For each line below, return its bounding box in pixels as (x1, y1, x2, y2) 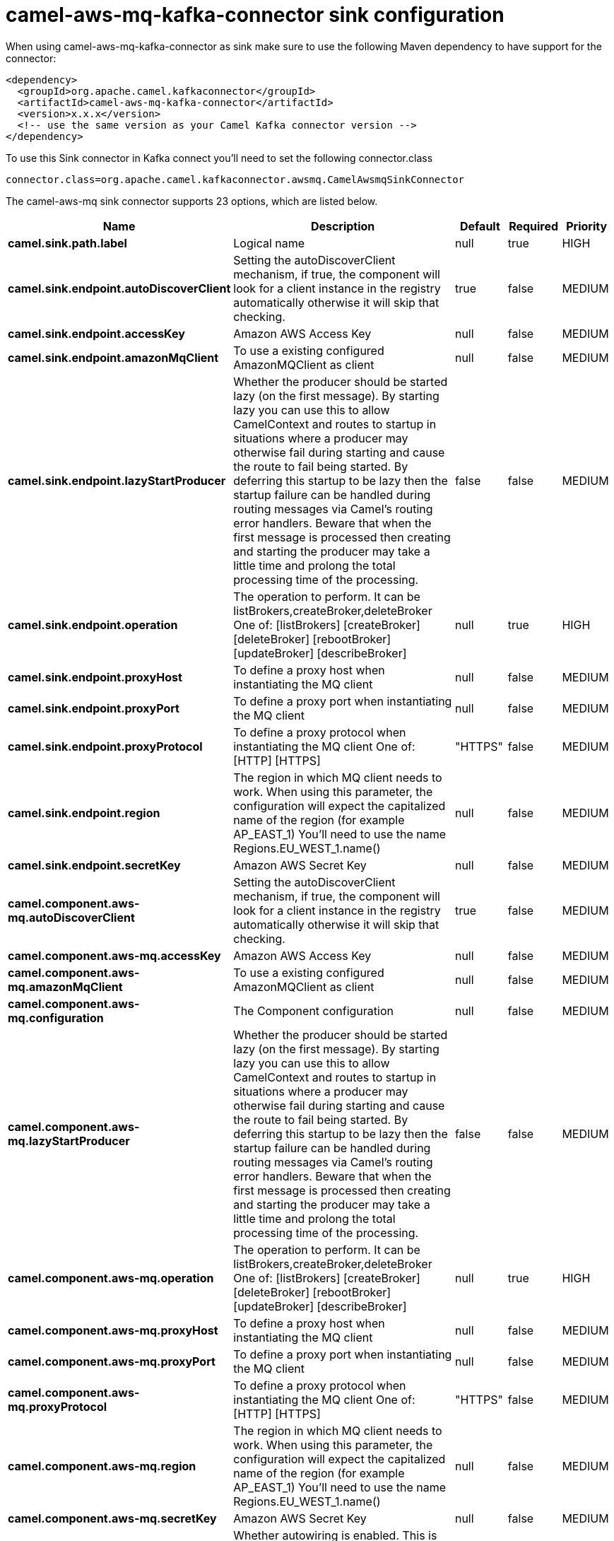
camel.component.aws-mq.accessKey (8, 948, 221, 963)
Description (310, 218, 375, 233)
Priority (566, 218, 608, 233)
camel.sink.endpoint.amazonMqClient (8, 350, 219, 365)
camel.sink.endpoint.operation (8, 617, 178, 632)
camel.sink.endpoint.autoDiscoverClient (8, 281, 231, 295)
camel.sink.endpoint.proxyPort (8, 701, 179, 715)
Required (509, 218, 559, 233)
